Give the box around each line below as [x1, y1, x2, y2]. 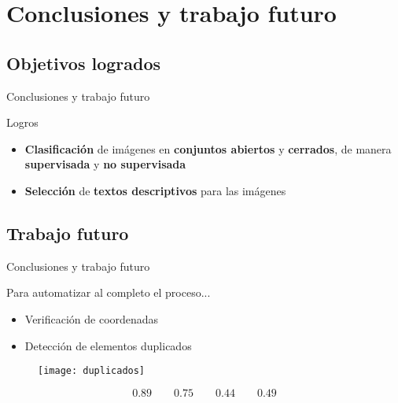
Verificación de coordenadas [24, 310, 159, 327]
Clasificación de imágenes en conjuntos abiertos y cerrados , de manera [24, 140, 392, 157]
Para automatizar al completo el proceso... [6, 284, 211, 301]
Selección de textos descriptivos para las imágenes [24, 182, 286, 198]
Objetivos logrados [6, 50, 161, 75]
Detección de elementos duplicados [24, 337, 192, 353]
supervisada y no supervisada [24, 156, 186, 172]
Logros [6, 114, 39, 131]
